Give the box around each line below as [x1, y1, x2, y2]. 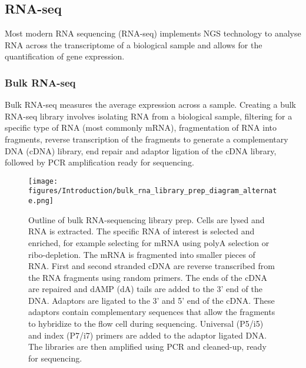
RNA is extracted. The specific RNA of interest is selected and [28, 225, 255, 237]
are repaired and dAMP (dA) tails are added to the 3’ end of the [28, 283, 262, 295]
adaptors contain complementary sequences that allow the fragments [28, 306, 275, 318]
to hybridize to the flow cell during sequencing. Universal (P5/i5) [28, 317, 264, 330]
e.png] [28, 197, 54, 205]
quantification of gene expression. [5, 50, 125, 62]
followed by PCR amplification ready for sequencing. [5, 156, 194, 168]
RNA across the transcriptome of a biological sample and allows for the [5, 38, 262, 51]
